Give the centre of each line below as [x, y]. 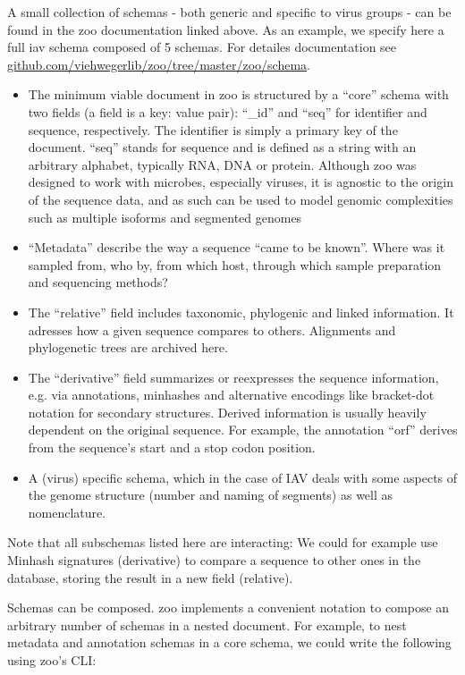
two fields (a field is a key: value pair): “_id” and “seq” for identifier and [228, 111]
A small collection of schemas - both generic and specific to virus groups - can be [229, 12]
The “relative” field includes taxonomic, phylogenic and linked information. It [241, 312]
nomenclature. [67, 512]
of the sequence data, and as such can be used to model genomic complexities [241, 199]
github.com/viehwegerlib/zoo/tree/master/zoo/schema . [159, 64]
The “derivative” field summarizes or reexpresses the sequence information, [233, 377]
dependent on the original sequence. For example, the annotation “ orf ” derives [243, 430]
